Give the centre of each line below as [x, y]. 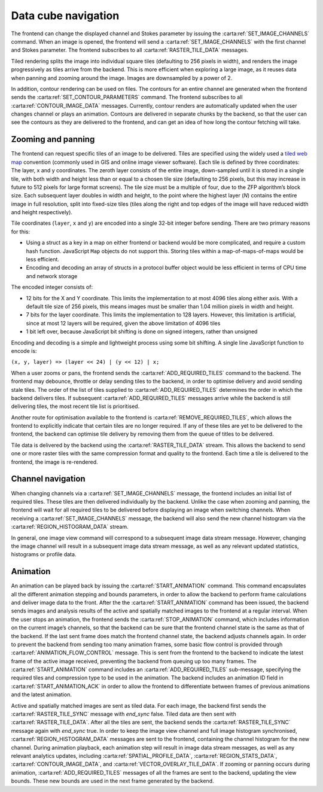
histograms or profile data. [44, 555]
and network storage [52, 276]
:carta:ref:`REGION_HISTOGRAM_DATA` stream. [70, 527]
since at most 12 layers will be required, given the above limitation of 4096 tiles [123, 323]
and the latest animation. [41, 694]
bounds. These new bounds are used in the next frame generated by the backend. [113, 781]
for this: [21, 231]
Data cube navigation [65, 16]
